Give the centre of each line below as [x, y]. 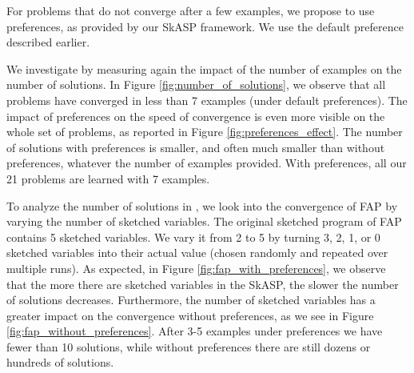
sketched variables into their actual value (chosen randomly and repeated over [197, 253]
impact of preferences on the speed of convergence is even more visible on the [196, 116]
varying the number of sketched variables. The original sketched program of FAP [204, 221]
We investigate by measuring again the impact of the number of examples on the [204, 68]
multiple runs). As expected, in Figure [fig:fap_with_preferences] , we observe [196, 268]
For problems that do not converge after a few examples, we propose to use [191, 10]
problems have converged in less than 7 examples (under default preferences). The [207, 100]
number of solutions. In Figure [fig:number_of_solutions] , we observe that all [196, 84]
